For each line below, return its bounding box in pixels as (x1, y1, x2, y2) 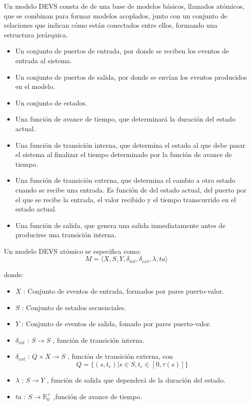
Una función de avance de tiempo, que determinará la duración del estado (15, 114, 235, 124)
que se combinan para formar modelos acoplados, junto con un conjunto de (4, 10, 228, 20)
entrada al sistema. (15, 55, 72, 65)
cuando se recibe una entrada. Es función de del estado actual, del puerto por (15, 184, 247, 194)
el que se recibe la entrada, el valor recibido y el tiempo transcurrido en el (15, 194, 236, 204)
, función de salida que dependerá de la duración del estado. (47, 375, 226, 385)
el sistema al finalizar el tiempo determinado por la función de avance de (15, 149, 232, 159)
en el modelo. (15, 81, 55, 91)
